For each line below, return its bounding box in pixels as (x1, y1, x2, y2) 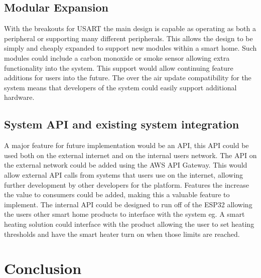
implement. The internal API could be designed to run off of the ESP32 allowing (4, 199, 252, 209)
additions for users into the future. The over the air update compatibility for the (4, 72, 251, 83)
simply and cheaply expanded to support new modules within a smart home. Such (4, 43, 257, 53)
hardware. (4, 92, 35, 102)
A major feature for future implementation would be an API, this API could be (4, 140, 249, 151)
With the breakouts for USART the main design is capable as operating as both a (4, 23, 256, 34)
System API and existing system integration (4, 116, 239, 132)
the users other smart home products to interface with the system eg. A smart (4, 209, 245, 219)
